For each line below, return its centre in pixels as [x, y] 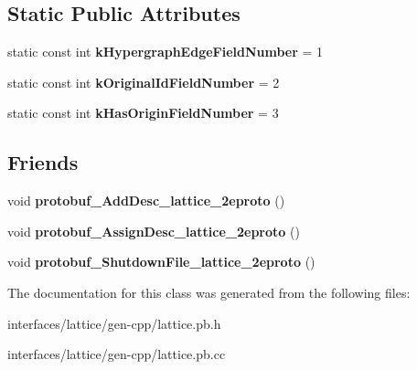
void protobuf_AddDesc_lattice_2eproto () [146, 201]
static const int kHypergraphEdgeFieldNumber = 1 [166, 52]
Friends [43, 162]
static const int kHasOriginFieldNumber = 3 [143, 113]
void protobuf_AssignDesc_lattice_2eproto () [154, 231]
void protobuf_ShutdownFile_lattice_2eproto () [161, 262]
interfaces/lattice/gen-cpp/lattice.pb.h [114, 323]
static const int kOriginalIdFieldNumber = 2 [144, 82]
